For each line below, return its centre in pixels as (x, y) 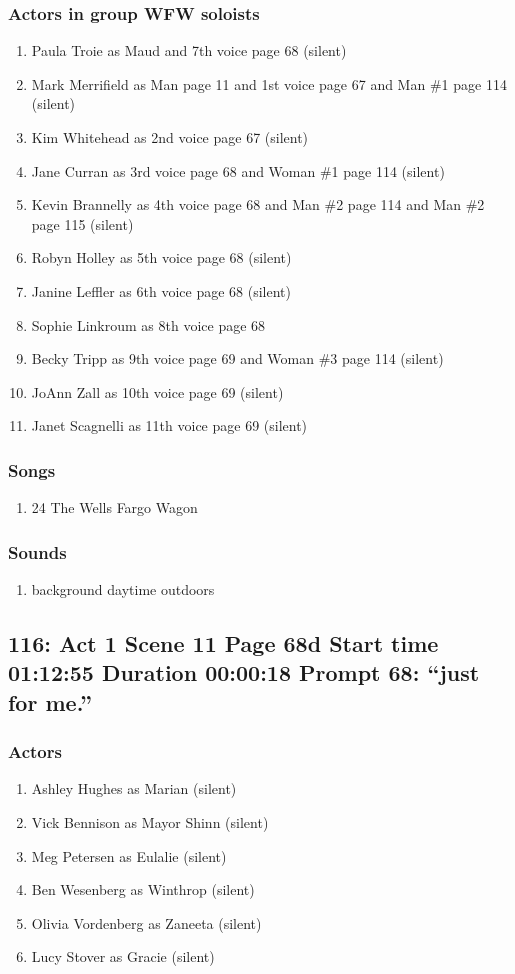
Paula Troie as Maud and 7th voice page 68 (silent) (189, 50)
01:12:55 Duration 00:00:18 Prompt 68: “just (244, 672)
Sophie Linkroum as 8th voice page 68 (148, 324)
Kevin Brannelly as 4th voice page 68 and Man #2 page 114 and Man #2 (258, 204)
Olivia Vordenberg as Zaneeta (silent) (146, 922)
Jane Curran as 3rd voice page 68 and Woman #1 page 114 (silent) (238, 170)
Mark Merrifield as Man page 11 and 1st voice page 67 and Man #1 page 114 (269, 83)
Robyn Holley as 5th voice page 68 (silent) (161, 257)
